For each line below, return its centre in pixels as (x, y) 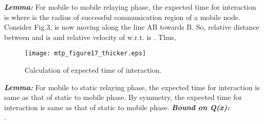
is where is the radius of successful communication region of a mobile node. (122, 17)
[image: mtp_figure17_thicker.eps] (86, 54)
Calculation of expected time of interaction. (93, 70)
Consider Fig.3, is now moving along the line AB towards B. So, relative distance (132, 27)
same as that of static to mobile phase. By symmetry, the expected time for (123, 97)
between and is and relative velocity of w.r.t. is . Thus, (90, 37)
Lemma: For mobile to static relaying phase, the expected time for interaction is (132, 87)
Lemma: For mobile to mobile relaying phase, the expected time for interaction (130, 7)
